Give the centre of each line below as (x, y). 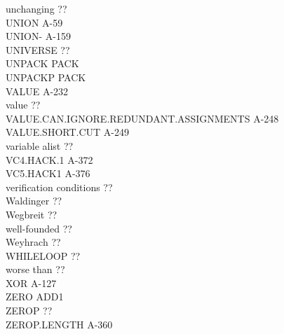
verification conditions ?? (59, 187)
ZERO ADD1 (35, 297)
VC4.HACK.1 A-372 (49, 159)
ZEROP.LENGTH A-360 (59, 324)
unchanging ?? (36, 8)
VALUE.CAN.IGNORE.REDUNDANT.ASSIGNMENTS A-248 (142, 118)
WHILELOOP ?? (43, 255)
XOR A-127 (31, 283)
